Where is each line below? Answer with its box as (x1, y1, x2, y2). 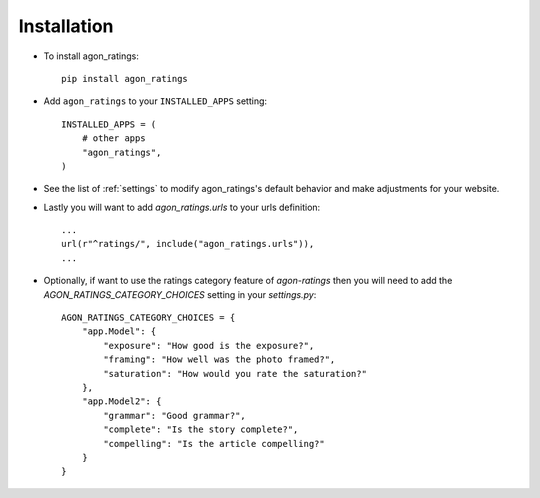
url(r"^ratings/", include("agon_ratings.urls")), (61, 238, 315, 250)
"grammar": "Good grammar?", (103, 410, 247, 421)
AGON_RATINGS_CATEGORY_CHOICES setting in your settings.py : (43, 288, 317, 300)
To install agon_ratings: (43, 50, 139, 62)
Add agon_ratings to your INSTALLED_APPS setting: (43, 95, 268, 107)
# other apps (81, 133, 146, 144)
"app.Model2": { (81, 396, 162, 407)
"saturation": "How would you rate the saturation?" (103, 368, 367, 379)
